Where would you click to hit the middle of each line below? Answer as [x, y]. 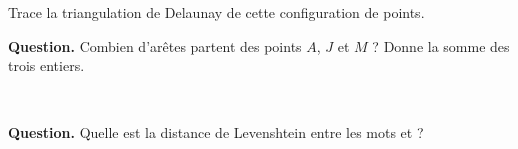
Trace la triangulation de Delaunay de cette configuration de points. [216, 12]
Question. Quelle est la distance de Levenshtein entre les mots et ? [216, 132]
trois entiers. [46, 65]
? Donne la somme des [441, 45]
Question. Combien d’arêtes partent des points [155, 45]
